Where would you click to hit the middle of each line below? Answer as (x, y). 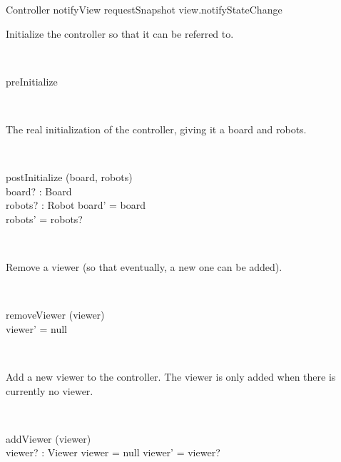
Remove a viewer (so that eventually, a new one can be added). (144, 267)
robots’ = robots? (44, 219)
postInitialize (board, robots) (69, 177)
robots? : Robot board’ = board (76, 205)
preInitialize (32, 81)
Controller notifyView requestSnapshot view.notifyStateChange (144, 9)
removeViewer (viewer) (55, 315)
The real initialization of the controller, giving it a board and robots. (156, 129)
